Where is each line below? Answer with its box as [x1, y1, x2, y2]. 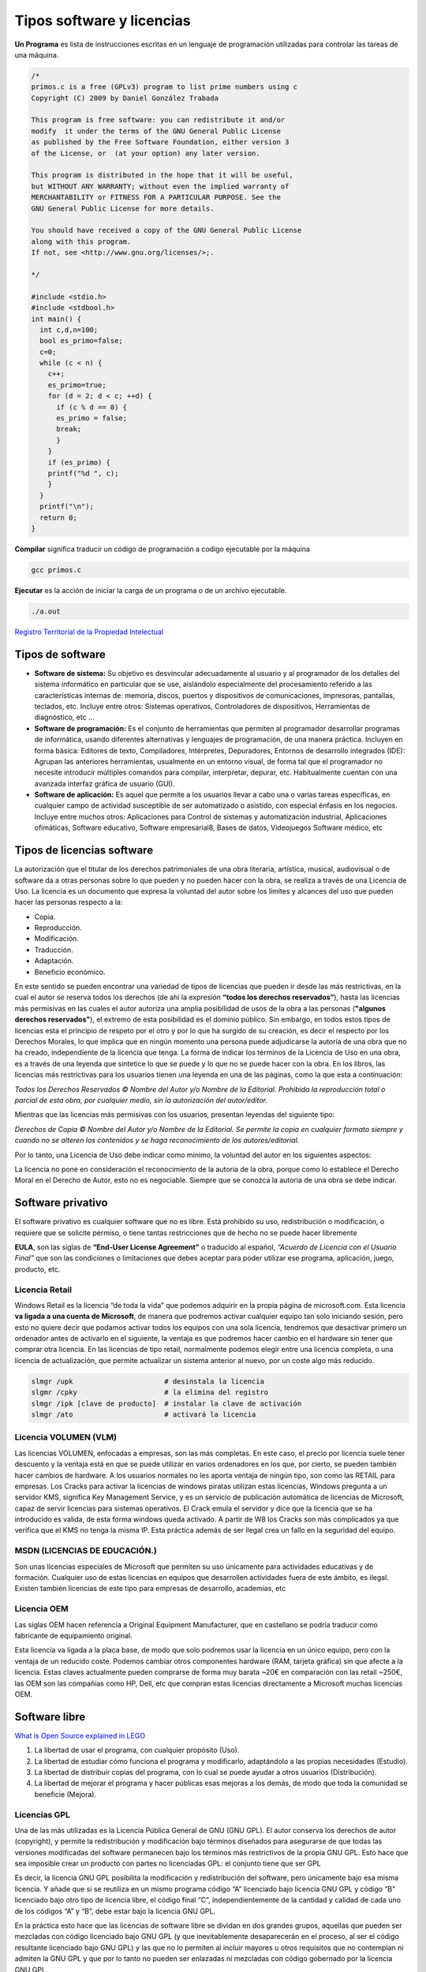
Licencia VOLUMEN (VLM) [14, 1432, 118, 1443]
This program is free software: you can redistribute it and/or [31, 115, 286, 125]
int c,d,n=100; [39, 325, 99, 334]
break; [56, 424, 82, 434]
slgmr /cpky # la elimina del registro [31, 1388, 269, 1397]
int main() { [31, 314, 82, 323]
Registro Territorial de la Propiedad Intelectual [14, 627, 164, 637]
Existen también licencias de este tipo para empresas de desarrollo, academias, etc [14, 1584, 286, 1593]
